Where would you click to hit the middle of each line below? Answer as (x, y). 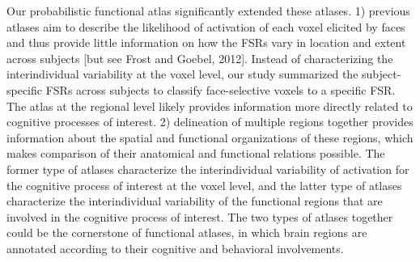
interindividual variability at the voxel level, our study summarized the (182, 74)
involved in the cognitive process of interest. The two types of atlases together (200, 216)
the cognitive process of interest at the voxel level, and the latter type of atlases (204, 185)
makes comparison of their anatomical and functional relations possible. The (196, 153)
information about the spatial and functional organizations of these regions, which (210, 137)
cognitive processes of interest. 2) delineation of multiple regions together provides (210, 122)
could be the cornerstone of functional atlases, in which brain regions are (187, 232)
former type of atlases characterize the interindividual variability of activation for (208, 169)
